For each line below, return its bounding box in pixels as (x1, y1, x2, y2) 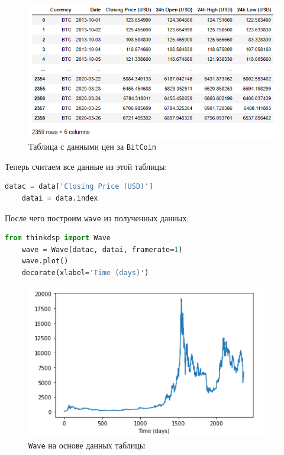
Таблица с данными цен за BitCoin (28, 140, 157, 153)
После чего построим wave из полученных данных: (5, 211, 189, 224)
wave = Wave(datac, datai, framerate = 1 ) (21, 245, 183, 254)
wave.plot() (21, 257, 69, 266)
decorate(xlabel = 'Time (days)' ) (21, 269, 149, 277)
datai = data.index (21, 193, 98, 202)
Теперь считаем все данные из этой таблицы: (5, 160, 167, 172)
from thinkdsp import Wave (5, 234, 111, 243)
